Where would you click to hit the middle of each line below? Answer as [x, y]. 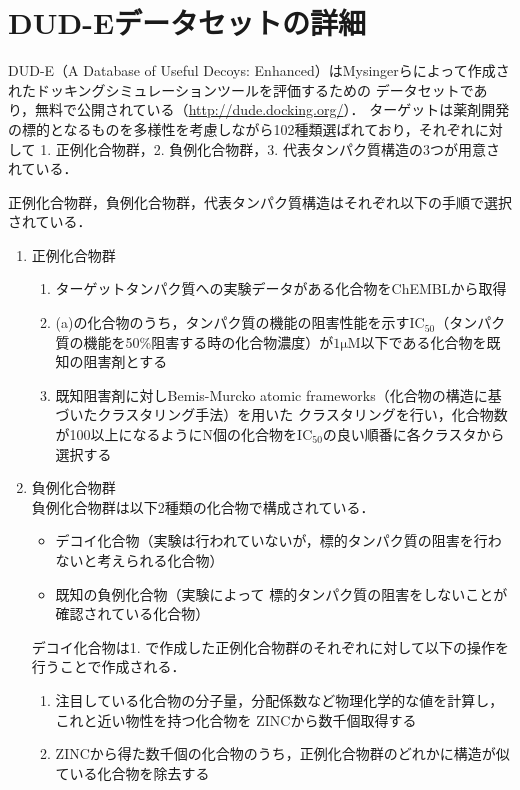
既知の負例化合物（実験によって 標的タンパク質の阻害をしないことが [281, 593]
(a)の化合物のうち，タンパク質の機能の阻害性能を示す [232, 322]
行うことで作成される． [108, 666]
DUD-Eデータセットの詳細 [187, 22]
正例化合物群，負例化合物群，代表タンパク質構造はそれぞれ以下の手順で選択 [260, 201]
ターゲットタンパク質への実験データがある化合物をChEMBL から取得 [281, 288]
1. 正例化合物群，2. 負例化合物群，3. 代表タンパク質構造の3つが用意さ [270, 148]
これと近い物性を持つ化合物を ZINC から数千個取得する [236, 719]
